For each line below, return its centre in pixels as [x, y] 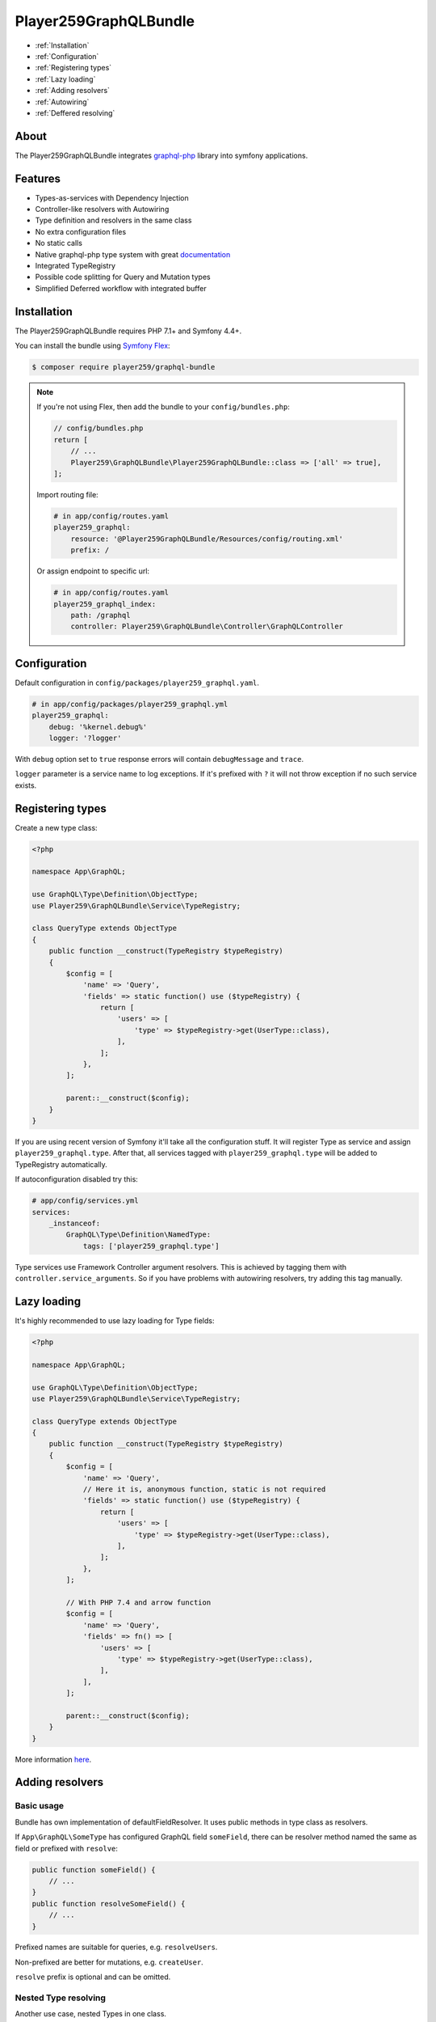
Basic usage [40, 1806]
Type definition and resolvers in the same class [113, 220]
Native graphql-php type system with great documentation [133, 254]
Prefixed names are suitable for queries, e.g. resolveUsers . [116, 1947]
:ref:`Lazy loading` [65, 79]
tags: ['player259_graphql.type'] [151, 1246]
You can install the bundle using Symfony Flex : [92, 346]
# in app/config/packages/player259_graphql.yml [130, 704]
